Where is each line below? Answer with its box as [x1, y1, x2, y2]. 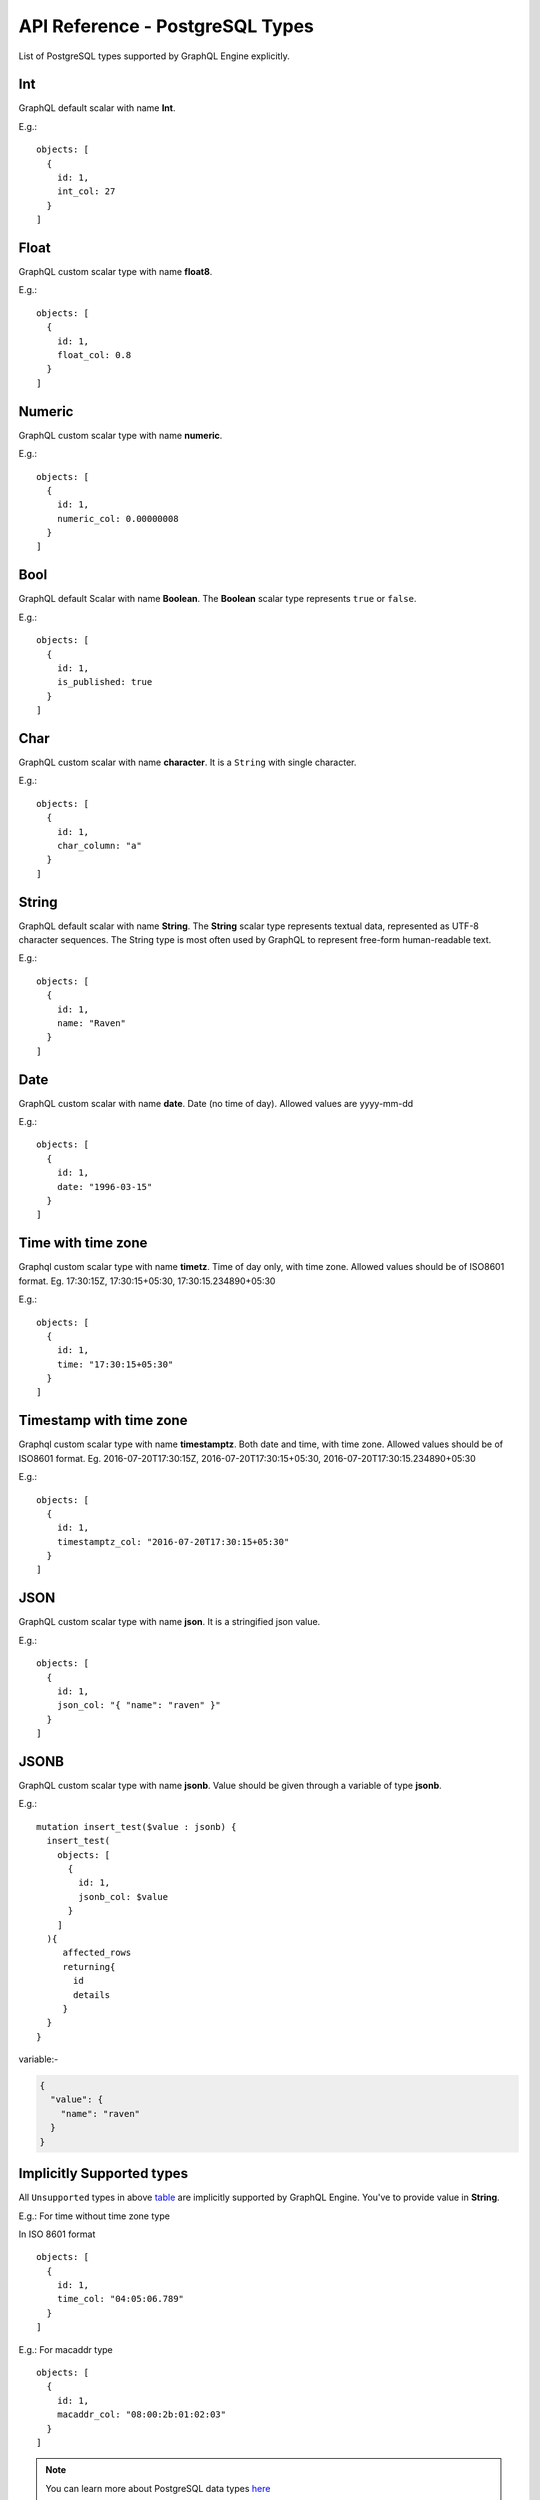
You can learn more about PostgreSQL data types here [45, 2482, 271, 2494]
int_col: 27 [56, 186, 116, 197]
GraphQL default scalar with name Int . [18, 102, 176, 114]
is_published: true [56, 676, 153, 688]
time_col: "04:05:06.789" [56, 2293, 185, 2305]
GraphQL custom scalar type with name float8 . [18, 266, 213, 278]
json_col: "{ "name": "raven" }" [56, 1700, 222, 1711]
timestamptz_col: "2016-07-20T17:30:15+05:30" [56, 1536, 290, 1547]
